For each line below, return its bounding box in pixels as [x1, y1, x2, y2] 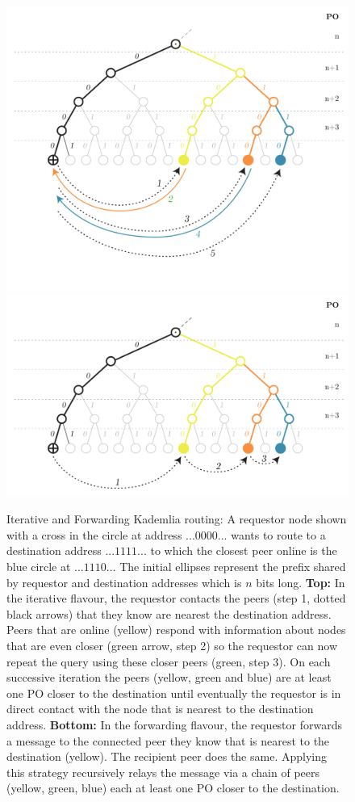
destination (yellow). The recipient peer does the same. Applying [6, 748, 327, 765]
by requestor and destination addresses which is [6, 573, 242, 590]
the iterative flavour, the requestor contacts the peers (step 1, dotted [6, 590, 346, 607]
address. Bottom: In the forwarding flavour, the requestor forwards [6, 716, 342, 733]
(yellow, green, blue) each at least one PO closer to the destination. [6, 779, 340, 796]
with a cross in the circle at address [6, 526, 182, 543]
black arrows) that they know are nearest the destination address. [6, 605, 332, 622]
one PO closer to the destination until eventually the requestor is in [6, 684, 341, 701]
